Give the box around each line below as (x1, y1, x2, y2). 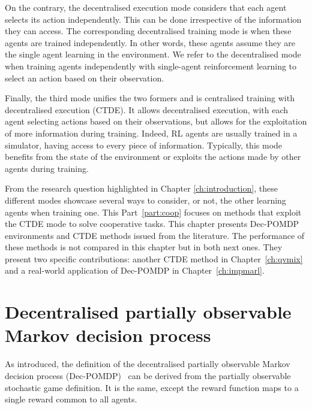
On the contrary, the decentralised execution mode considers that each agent (5, 1, 287, 13)
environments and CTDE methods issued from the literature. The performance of (5, 229, 305, 241)
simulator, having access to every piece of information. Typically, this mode (5, 138, 283, 151)
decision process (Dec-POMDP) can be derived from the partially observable (5, 369, 291, 381)
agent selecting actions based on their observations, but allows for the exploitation (5, 115, 307, 128)
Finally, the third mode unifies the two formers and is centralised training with (5, 92, 295, 104)
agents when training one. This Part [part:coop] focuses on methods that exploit (5, 205, 302, 218)
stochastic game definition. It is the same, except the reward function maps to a (5, 381, 299, 393)
